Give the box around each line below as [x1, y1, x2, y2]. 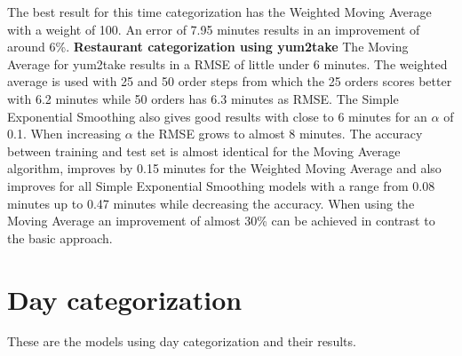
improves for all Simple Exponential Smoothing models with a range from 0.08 [7, 176, 435, 194]
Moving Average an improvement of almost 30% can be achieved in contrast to [7, 211, 435, 230]
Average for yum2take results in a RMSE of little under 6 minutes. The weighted [7, 54, 448, 73]
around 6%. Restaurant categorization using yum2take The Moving [7, 37, 409, 56]
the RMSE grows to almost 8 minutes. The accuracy [137, 124, 423, 143]
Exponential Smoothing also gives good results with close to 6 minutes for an [7, 107, 427, 125]
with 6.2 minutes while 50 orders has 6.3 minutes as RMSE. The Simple [7, 89, 399, 107]
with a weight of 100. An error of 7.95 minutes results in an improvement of [7, 20, 420, 38]
